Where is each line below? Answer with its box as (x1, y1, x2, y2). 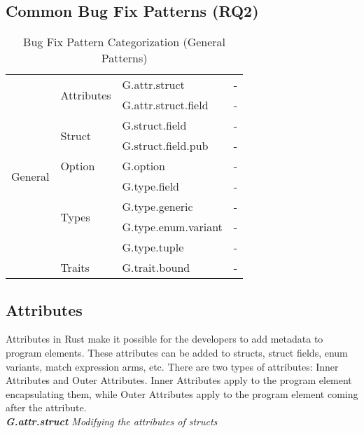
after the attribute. (6, 400, 87, 415)
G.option (122, 158, 166, 174)
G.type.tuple (122, 239, 184, 256)
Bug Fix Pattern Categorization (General (23, 34, 226, 50)
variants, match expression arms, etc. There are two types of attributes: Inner (6, 359, 339, 373)
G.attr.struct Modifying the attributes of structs (6, 413, 218, 428)
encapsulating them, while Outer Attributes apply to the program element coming (6, 386, 358, 401)
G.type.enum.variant (122, 219, 223, 235)
